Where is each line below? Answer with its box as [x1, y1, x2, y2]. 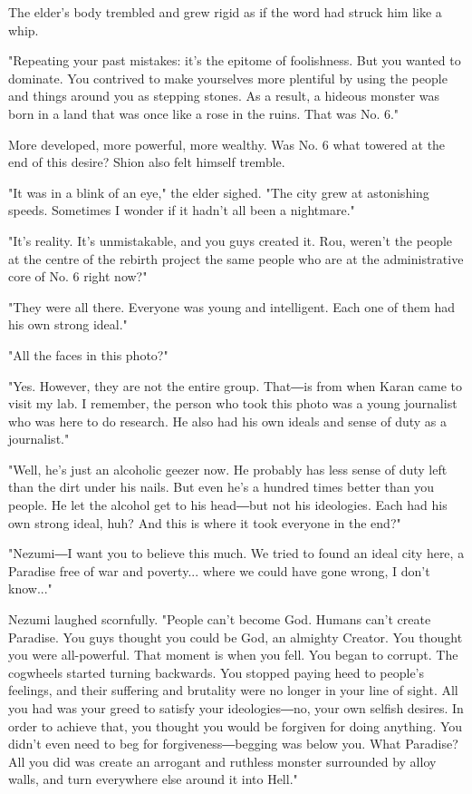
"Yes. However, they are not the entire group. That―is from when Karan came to [8, 376, 463, 395]
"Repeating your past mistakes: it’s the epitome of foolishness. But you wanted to [8, 51, 461, 70]
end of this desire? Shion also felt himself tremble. [8, 152, 285, 172]
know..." [8, 579, 53, 598]
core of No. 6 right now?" [8, 267, 148, 286]
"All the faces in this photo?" [8, 345, 169, 364]
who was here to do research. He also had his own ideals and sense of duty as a [8, 411, 448, 430]
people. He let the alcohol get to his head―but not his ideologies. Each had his [8, 495, 448, 515]
